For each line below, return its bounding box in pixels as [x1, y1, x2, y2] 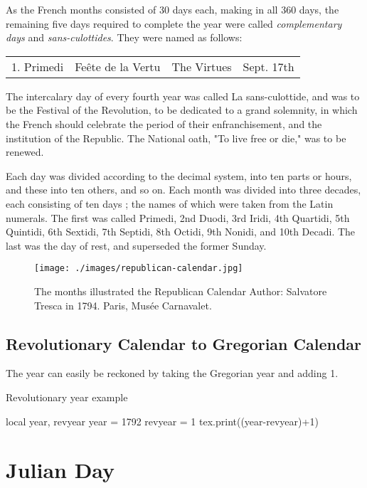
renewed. [6, 144, 44, 159]
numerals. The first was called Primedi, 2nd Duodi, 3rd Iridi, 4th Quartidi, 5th [6, 210, 350, 225]
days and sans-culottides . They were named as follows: [6, 30, 243, 45]
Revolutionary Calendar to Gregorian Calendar [6, 332, 362, 354]
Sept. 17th [243, 58, 294, 75]
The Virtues [171, 58, 232, 75]
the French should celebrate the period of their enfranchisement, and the [6, 116, 322, 131]
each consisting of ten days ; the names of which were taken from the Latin [6, 196, 334, 211]
